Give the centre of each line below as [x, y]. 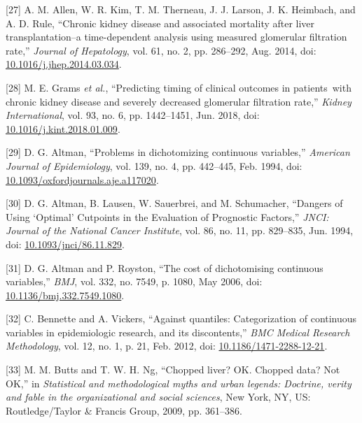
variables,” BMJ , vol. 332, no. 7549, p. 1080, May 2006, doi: [134, 281]
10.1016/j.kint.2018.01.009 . [63, 128]
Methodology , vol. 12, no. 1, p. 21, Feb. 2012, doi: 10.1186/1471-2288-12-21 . [167, 346]
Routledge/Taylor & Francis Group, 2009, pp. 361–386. [124, 410]
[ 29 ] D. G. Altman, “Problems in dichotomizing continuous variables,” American [178, 152]
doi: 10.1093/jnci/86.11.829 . [65, 244]
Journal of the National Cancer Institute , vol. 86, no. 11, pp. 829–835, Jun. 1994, [180, 230]
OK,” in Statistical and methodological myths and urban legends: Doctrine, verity [179, 383]
